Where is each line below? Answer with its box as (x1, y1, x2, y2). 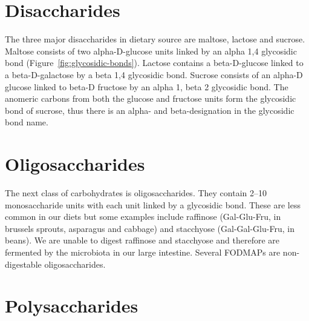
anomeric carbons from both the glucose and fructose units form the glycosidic (5, 92, 296, 105)
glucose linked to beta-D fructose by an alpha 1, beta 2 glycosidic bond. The (5, 80, 288, 93)
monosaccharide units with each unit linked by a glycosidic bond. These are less (5, 198, 301, 211)
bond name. (5, 116, 48, 128)
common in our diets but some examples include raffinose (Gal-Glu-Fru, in (5, 210, 281, 223)
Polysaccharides (5, 293, 138, 318)
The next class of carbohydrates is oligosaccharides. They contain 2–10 (5, 187, 267, 199)
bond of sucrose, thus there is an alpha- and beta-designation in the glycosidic (5, 104, 294, 116)
